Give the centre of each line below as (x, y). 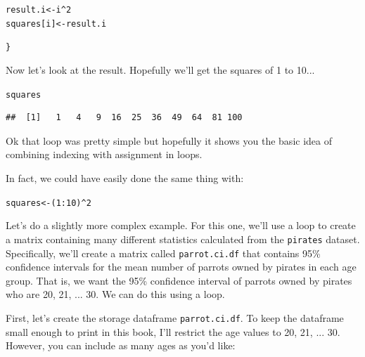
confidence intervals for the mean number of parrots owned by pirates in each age (181, 267)
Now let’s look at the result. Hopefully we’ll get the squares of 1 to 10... (160, 69)
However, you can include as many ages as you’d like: (121, 345)
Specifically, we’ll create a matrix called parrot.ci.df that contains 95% (163, 253)
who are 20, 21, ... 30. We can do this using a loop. (115, 294)
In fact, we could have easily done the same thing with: (125, 178)
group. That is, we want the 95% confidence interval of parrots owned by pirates (179, 280)
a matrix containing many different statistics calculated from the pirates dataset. (183, 239)
